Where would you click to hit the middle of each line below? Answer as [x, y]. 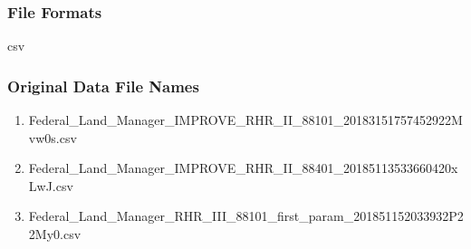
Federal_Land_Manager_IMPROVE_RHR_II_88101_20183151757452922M [245, 120]
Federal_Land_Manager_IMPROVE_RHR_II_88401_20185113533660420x [243, 168]
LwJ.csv [51, 185]
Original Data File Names [103, 86]
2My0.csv [55, 234]
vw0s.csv [53, 137]
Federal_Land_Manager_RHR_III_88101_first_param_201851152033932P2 [246, 216]
